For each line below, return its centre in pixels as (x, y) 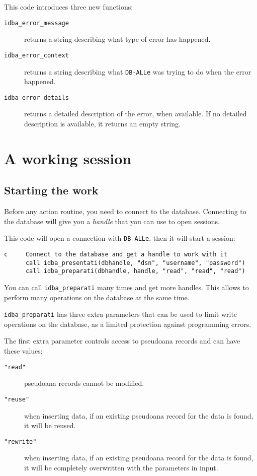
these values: (23, 351)
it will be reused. (50, 425)
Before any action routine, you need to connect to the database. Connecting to (125, 211)
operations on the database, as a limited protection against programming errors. (128, 324)
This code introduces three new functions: (69, 7)
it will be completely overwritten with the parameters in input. (121, 468)
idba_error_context (36, 55)
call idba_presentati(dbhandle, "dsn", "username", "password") (135, 263)
